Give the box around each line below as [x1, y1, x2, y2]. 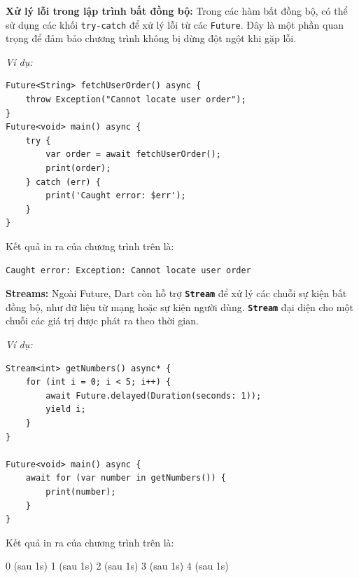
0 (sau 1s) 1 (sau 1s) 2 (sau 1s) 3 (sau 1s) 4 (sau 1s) [6, 558, 229, 573]
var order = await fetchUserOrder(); [45, 149, 221, 160]
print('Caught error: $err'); [45, 191, 186, 201]
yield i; [45, 404, 86, 415]
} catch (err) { [25, 177, 101, 187]
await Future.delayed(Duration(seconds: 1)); [45, 390, 262, 401]
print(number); [45, 487, 116, 497]
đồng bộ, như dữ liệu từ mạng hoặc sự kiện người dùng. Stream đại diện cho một [6, 299, 353, 314]
